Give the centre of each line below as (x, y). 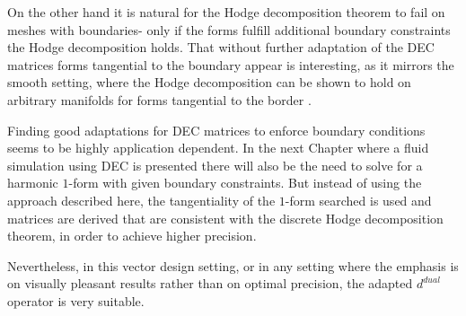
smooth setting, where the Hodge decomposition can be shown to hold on (209, 82)
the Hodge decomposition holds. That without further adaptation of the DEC (221, 47)
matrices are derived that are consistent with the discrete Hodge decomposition (225, 218)
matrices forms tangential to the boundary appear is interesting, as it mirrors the (231, 64)
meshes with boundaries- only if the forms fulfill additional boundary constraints (229, 29)
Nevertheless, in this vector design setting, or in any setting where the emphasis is (233, 265)
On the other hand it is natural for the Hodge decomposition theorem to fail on (226, 12)
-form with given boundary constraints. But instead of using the (245, 183)
